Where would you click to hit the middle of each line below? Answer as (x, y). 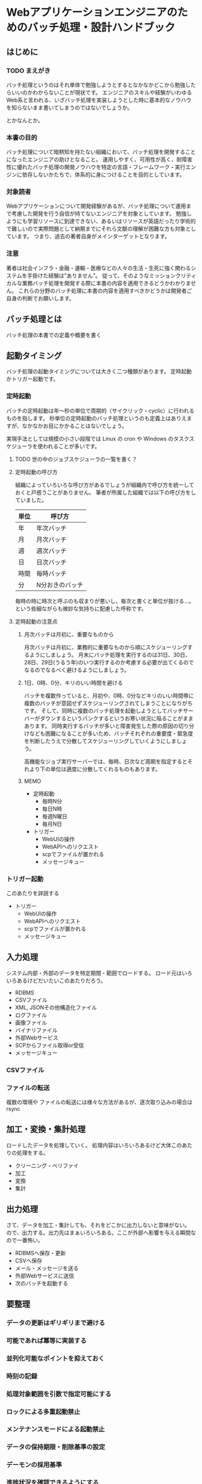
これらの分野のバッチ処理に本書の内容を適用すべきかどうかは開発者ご (105, 291)
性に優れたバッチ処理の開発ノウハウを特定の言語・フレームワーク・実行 (96, 167)
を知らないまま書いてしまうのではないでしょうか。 (69, 107)
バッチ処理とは (34, 319)
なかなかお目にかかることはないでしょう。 (75, 426)
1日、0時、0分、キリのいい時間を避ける (73, 682)
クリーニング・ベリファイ (47, 1166)
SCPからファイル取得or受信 (49, 1045)
